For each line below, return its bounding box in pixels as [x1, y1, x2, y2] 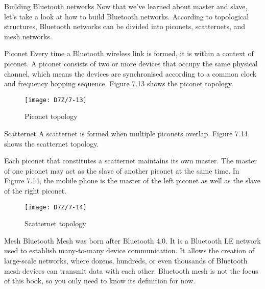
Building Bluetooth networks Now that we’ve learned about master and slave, [4, 1, 248, 11]
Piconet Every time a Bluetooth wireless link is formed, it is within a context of [4, 48, 254, 59]
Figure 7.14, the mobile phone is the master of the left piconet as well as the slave [4, 175, 260, 186]
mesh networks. [4, 31, 52, 41]
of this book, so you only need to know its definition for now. [4, 275, 196, 286]
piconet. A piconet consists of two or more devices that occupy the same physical [4, 58, 258, 68]
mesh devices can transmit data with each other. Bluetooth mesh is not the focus [4, 265, 258, 276]
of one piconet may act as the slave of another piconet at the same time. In [4, 165, 239, 176]
